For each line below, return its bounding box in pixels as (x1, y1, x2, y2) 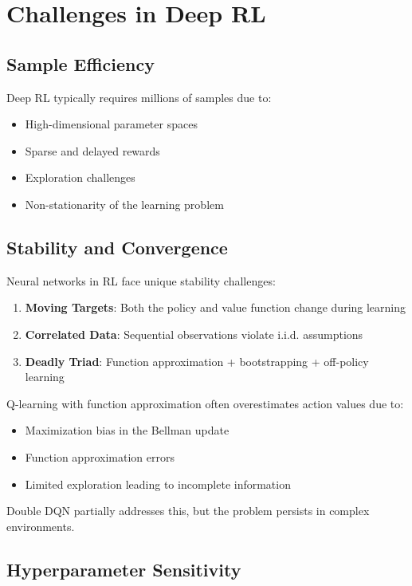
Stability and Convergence (6, 234, 228, 259)
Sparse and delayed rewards (25, 142, 160, 159)
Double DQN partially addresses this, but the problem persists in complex (6, 502, 370, 519)
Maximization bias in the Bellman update (25, 422, 230, 439)
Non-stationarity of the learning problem (25, 195, 224, 212)
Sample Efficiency (6, 51, 155, 76)
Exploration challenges (25, 169, 135, 186)
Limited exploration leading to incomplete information (25, 475, 291, 492)
